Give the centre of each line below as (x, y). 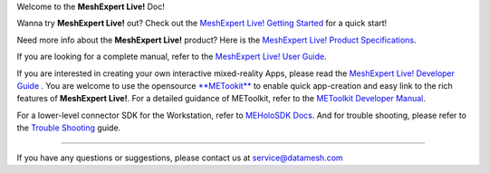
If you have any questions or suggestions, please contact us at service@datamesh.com (180, 158)
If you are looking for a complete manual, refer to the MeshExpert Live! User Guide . (172, 57)
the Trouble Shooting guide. (69, 128)
